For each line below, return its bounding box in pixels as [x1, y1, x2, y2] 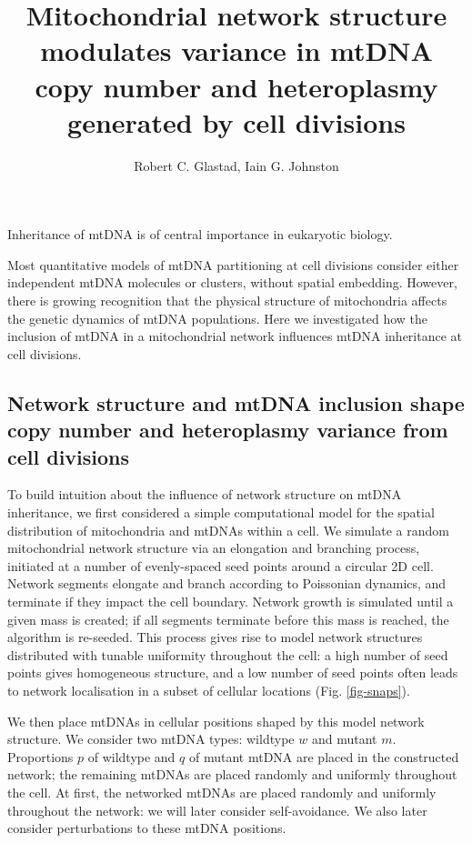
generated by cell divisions [67, 103, 406, 140]
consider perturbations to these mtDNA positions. [7, 818, 286, 838]
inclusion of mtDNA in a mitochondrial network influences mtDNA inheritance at [7, 326, 463, 346]
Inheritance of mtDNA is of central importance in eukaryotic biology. [7, 225, 393, 244]
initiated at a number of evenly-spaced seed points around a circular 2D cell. [7, 556, 434, 575]
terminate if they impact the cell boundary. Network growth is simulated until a [7, 591, 454, 610]
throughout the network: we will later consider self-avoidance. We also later [7, 800, 427, 819]
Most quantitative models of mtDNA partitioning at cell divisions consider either [7, 255, 459, 274]
